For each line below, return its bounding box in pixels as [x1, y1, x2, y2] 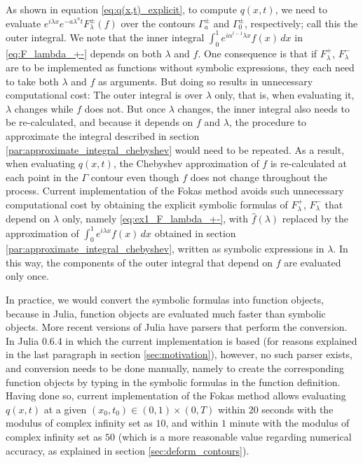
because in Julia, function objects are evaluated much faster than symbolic [6, 306, 326, 320]
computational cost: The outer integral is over [6, 87, 203, 102]
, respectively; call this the [244, 15, 358, 30]
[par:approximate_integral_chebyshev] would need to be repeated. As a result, [6, 142, 345, 157]
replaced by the [282, 211, 348, 226]
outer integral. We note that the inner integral [6, 29, 205, 44]
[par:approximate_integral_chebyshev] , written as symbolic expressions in [6, 241, 324, 256]
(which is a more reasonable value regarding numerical [118, 429, 352, 444]
